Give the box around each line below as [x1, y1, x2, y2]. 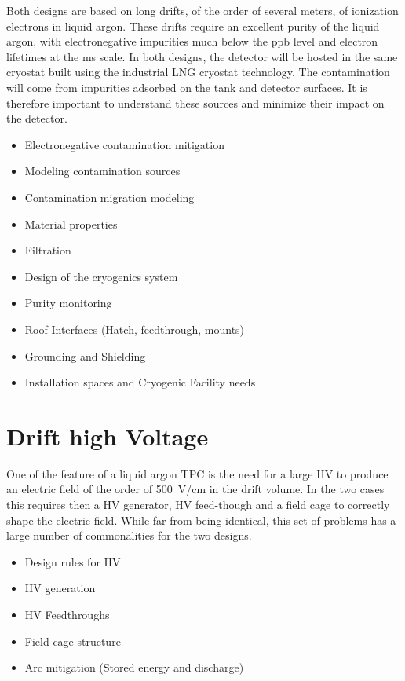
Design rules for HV [24, 553, 121, 569]
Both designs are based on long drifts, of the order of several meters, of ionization [6, 2, 399, 18]
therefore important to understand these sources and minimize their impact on [6, 94, 385, 111]
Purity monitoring [24, 295, 112, 311]
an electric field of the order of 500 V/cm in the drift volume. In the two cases [6, 481, 385, 497]
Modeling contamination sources [24, 163, 181, 179]
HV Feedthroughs [24, 606, 110, 622]
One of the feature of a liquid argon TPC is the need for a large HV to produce [6, 465, 389, 481]
